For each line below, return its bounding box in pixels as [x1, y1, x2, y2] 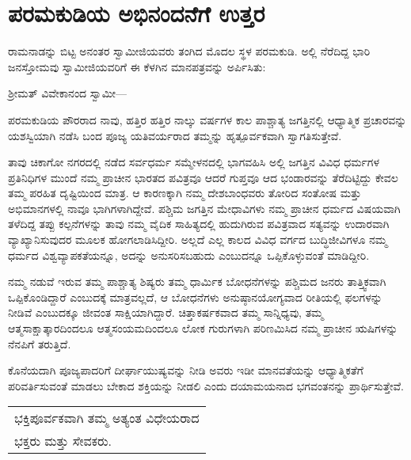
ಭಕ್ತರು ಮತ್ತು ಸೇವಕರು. [14, 431, 112, 450]
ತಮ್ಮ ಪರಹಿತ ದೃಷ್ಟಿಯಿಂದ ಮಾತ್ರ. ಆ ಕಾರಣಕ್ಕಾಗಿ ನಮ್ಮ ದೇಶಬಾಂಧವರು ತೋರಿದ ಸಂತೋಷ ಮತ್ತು [8, 184, 362, 201]
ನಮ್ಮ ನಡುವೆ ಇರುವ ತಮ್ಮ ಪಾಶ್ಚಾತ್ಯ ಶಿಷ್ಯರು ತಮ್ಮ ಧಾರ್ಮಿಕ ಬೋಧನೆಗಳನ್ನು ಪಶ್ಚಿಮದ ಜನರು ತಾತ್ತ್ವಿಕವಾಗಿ [8, 273, 386, 290]
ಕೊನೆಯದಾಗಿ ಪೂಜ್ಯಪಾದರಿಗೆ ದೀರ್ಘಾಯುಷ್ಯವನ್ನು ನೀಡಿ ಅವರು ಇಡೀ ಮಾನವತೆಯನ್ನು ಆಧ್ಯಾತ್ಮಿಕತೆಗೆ [8, 362, 363, 378]
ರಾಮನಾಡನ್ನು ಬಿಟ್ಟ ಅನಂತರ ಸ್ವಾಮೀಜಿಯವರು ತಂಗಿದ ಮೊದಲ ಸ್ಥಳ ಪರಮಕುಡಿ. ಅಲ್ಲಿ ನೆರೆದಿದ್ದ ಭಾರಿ [8, 43, 371, 59]
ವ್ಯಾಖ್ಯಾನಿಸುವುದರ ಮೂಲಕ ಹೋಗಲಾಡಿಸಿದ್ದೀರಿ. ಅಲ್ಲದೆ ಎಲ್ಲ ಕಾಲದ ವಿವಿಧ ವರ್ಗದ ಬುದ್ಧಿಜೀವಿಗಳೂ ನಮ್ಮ [8, 231, 388, 248]
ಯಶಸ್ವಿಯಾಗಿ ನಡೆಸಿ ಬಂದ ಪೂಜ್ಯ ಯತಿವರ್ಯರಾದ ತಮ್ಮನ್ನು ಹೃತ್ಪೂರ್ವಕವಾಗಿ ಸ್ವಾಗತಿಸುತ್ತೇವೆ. [8, 127, 342, 143]
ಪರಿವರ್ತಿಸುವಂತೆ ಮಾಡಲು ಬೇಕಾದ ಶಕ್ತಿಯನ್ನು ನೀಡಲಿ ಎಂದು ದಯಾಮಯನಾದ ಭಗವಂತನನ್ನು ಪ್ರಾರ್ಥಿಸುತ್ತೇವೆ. [8, 377, 404, 393]
